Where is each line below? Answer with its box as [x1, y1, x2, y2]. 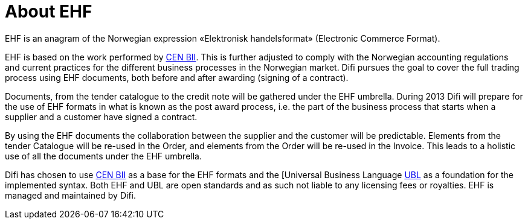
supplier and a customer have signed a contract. [5, 111, 198, 122]
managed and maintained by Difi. [5, 190, 136, 200]
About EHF [5, 1, 92, 22]
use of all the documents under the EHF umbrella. [5, 150, 202, 161]
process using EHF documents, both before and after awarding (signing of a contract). [5, 72, 349, 83]
